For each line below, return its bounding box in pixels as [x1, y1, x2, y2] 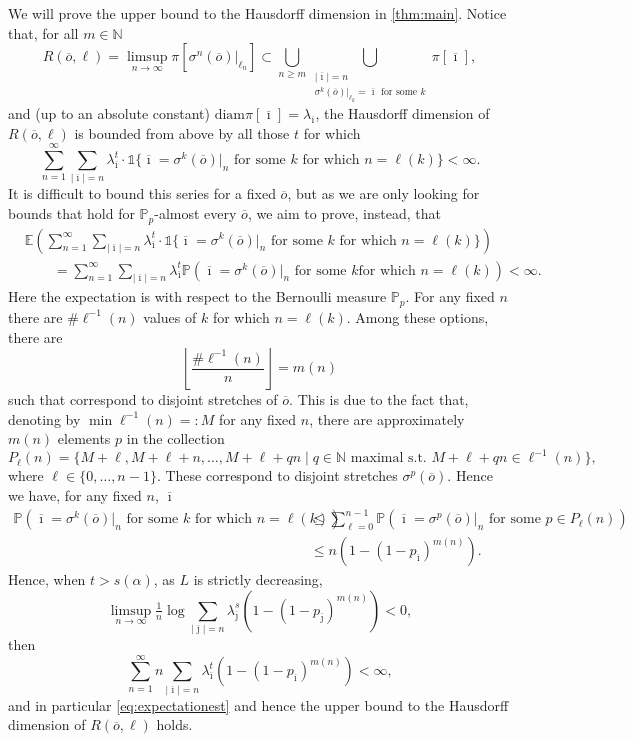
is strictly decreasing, [193, 569, 323, 590]
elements [57, 428, 111, 449]
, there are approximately [309, 408, 465, 429]
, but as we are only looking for [287, 183, 480, 204]
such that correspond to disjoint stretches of [8, 389, 278, 410]
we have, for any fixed [8, 484, 142, 505]
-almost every [154, 203, 237, 224]
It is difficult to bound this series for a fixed [8, 183, 276, 204]
